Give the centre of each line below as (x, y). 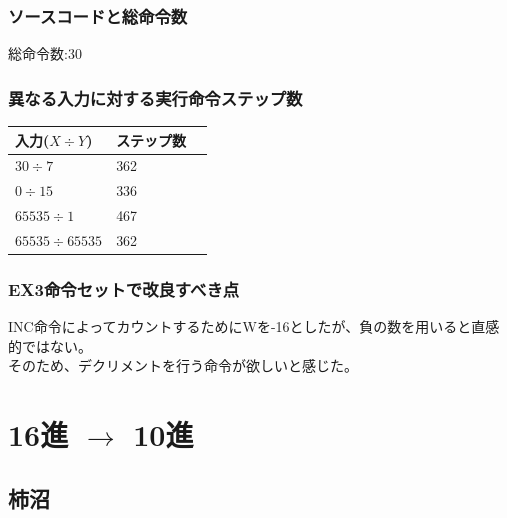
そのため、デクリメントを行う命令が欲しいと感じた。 (183, 365)
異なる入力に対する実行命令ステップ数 (155, 97)
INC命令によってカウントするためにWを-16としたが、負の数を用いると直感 (254, 326)
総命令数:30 (45, 53)
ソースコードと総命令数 (98, 15)
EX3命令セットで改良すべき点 (124, 288)
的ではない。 (50, 345)
